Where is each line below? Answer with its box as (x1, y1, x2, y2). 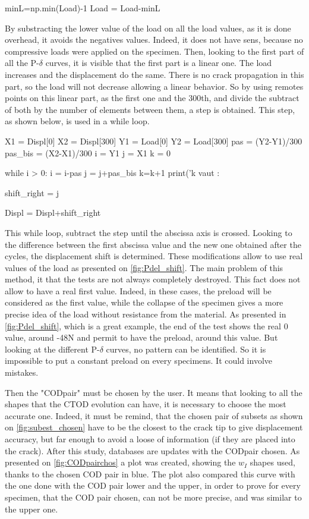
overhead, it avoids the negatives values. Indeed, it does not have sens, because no (5, 33, 303, 46)
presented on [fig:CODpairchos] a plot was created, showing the (5, 456, 236, 468)
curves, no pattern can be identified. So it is (106, 342, 266, 355)
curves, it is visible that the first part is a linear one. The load (45, 56, 272, 69)
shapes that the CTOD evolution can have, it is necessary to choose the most (5, 398, 286, 410)
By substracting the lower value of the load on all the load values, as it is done (5, 21, 291, 34)
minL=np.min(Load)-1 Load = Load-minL (5, 2, 160, 14)
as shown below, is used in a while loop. (5, 115, 150, 127)
